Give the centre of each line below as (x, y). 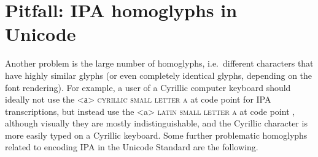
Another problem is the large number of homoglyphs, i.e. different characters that (159, 63)
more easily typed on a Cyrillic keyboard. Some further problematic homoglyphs (156, 135)
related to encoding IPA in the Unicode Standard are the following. (132, 147)
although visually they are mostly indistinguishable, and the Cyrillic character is (156, 123)
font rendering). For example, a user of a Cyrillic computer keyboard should (148, 87)
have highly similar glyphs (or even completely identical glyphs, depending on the (159, 75)
